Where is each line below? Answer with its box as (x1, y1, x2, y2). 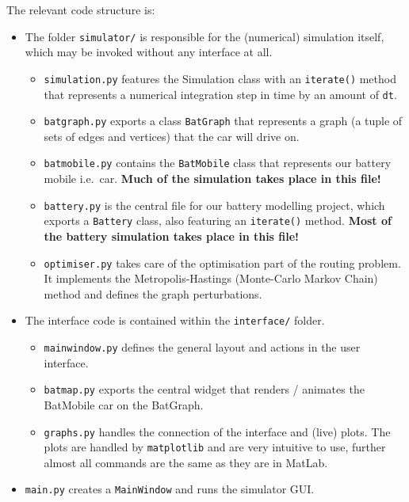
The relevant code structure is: (6, 2, 155, 17)
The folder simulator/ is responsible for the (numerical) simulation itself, (25, 28, 384, 44)
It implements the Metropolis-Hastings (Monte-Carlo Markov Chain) (44, 270, 378, 287)
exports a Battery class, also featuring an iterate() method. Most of (44, 212, 392, 229)
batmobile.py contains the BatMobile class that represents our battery (44, 154, 392, 171)
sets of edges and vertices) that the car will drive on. (44, 127, 300, 144)
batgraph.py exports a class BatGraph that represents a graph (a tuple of (44, 112, 403, 129)
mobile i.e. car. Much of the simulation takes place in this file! (44, 170, 381, 187)
